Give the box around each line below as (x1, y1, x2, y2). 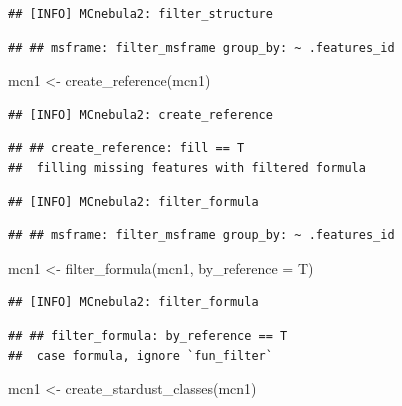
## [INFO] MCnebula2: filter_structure (8, 7, 273, 21)
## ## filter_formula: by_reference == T (8, 328, 288, 343)
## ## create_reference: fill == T (8, 141, 245, 156)
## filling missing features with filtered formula (8, 160, 366, 175)
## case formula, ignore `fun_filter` (8, 348, 273, 363)
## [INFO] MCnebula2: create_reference (8, 107, 273, 122)
